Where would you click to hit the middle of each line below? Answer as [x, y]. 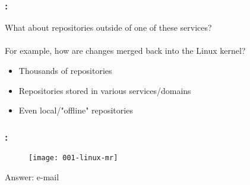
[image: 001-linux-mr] [73, 158]
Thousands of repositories [65, 70]
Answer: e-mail [32, 176]
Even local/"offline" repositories [76, 110]
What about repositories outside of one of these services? [108, 27]
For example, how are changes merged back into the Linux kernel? [125, 51]
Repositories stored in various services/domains [105, 90]
